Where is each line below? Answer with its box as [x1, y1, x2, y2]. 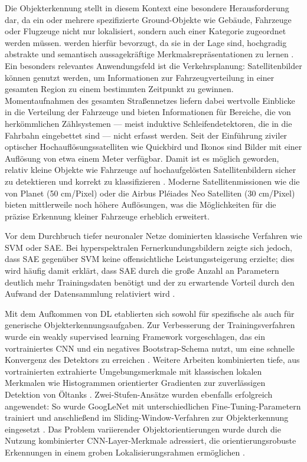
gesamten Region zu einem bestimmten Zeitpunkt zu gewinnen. [5, 83, 234, 95]
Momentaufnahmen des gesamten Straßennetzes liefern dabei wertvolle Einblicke [5, 94, 295, 106]
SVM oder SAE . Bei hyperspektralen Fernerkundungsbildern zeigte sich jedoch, [5, 241, 292, 253]
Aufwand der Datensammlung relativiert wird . [5, 287, 175, 300]
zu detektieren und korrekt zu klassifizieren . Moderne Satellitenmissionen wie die [5, 175, 300, 187]
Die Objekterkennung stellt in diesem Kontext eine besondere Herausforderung [5, 2, 289, 14]
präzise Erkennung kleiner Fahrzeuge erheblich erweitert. [5, 209, 210, 222]
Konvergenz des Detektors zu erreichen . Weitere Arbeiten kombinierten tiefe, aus [5, 353, 300, 366]
